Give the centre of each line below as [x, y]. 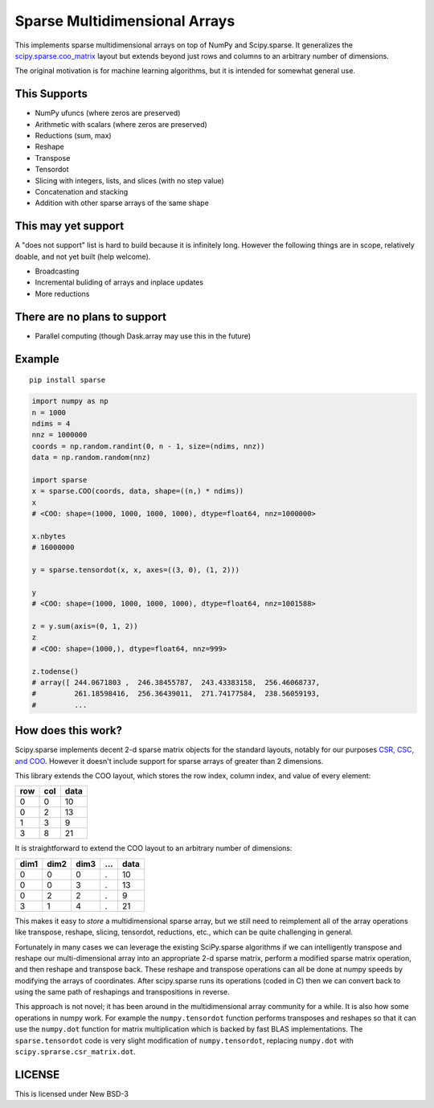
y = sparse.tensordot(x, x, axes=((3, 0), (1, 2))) [136, 570]
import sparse [59, 480]
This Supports [51, 94]
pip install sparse [68, 380]
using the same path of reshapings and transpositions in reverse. [123, 992]
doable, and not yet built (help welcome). [83, 256]
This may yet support [70, 226]
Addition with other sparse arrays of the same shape [122, 203]
